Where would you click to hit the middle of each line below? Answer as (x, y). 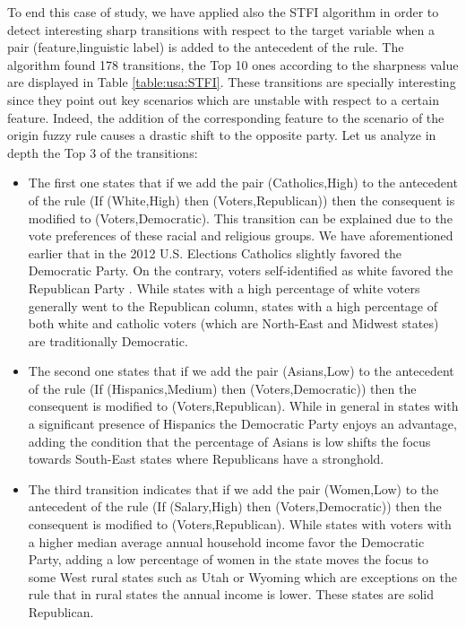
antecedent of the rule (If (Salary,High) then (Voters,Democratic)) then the (235, 506)
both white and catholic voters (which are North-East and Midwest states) (233, 323)
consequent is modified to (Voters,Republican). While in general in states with (243, 406)
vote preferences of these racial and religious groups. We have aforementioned (241, 235)
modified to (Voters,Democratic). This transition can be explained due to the (240, 218)
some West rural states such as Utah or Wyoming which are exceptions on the (242, 576)
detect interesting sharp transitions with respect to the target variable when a (221, 29)
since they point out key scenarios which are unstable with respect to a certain (223, 99)
